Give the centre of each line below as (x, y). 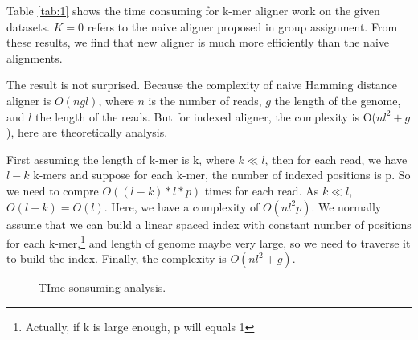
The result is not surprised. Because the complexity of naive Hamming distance (202, 85)
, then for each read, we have (336, 159)
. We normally (346, 206)
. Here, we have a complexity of (182, 206)
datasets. (28, 26)
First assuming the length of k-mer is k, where (121, 159)
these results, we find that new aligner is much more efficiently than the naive (198, 42)
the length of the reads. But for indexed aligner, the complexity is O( (206, 116)
